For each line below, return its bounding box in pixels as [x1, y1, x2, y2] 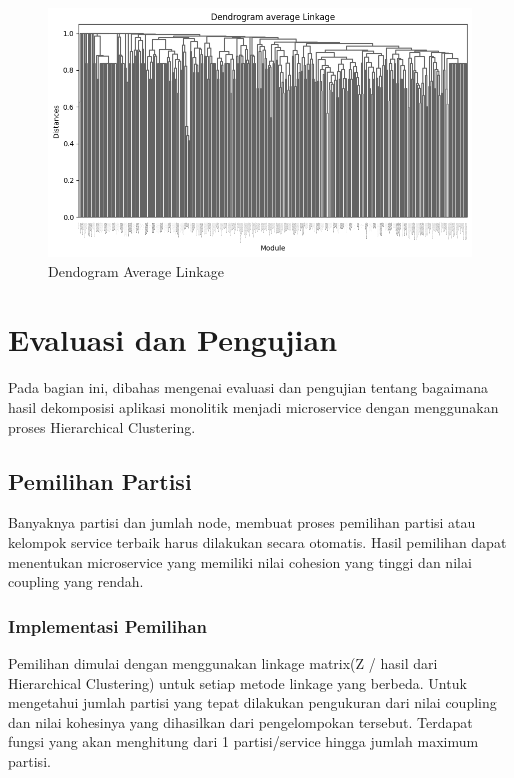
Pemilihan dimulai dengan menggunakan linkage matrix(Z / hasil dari [8, 652, 438, 673]
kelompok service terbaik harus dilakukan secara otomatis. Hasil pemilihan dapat [8, 531, 507, 552]
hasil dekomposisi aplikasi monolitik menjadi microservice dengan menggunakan [8, 396, 499, 417]
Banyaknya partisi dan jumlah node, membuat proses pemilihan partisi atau [8, 512, 476, 533]
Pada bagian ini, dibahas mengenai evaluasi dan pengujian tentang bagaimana [8, 377, 488, 398]
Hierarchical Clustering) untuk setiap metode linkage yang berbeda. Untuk [8, 672, 467, 693]
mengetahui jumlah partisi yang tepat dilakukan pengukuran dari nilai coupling [8, 692, 497, 713]
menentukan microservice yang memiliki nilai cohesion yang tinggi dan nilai [8, 551, 472, 572]
